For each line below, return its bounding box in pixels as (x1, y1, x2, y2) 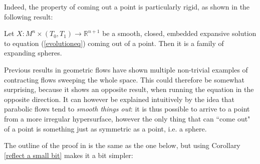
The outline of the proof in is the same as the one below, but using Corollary (4, 140, 240, 150)
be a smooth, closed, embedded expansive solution (102, 28, 256, 38)
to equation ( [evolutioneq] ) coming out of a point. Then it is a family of (4, 37, 224, 48)
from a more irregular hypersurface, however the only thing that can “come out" (4, 113, 250, 123)
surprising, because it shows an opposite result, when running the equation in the (4, 84, 254, 94)
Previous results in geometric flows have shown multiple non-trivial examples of (4, 64, 248, 74)
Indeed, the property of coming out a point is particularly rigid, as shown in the (4, 1, 250, 11)
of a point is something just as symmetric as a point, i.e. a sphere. (4, 123, 207, 133)
